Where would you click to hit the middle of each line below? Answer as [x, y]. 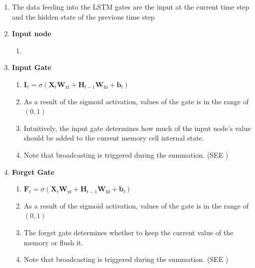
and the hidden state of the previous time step [83, 16]
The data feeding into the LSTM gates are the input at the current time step [131, 7]
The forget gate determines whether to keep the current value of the [129, 232]
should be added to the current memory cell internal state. [114, 138]
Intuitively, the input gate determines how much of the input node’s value [137, 128]
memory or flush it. [53, 242]
